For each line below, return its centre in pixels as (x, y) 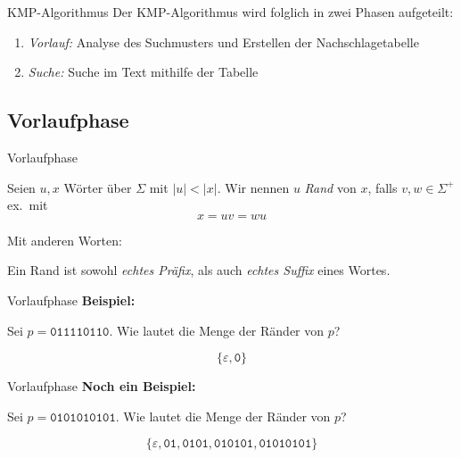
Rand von (330, 187)
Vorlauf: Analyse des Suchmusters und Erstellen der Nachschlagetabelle (223, 42)
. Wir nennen (253, 187)
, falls (383, 187)
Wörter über (98, 187)
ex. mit (28, 205)
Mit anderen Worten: (65, 240)
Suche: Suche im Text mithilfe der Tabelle (143, 72)
